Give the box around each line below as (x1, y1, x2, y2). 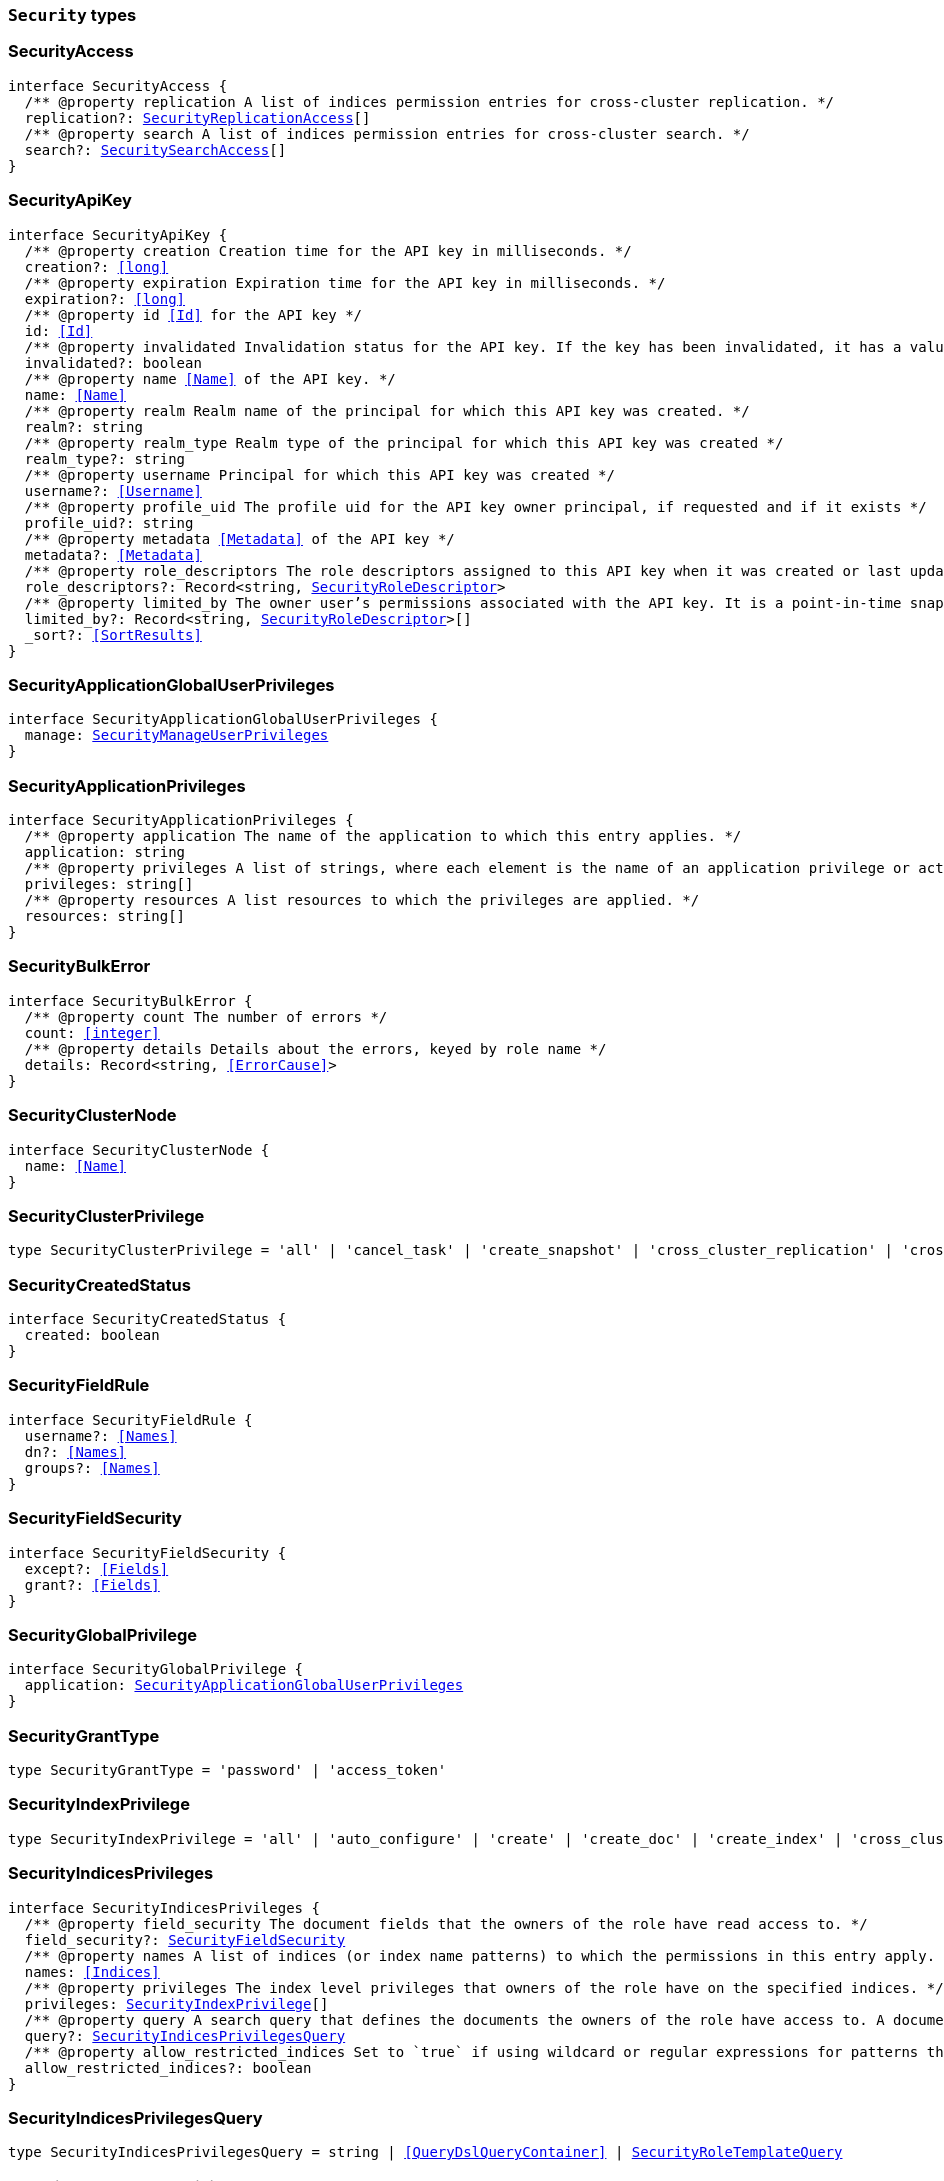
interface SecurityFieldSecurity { (8, 1544, 287, 1561)
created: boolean (24, 1327, 160, 1343)
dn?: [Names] (24, 1443, 127, 1460)
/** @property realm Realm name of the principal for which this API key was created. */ (24, 402, 750, 419)
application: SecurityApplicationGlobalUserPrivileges (24, 1677, 464, 1694)
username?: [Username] (24, 482, 202, 499)
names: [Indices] (24, 1963, 160, 1980)
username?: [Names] (24, 1427, 177, 1444)
